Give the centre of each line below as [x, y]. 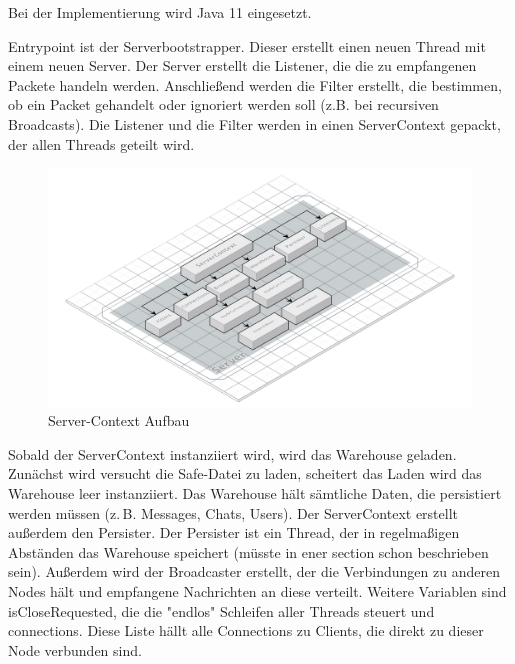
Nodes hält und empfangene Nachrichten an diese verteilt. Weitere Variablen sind [257, 591]
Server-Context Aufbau [119, 420]
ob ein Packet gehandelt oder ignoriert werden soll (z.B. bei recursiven [223, 104]
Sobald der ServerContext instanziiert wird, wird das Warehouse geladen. [232, 453]
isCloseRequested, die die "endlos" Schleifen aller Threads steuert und [221, 610]
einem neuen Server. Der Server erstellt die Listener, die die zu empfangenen [242, 65]
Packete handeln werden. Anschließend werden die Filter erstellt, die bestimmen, [255, 84]
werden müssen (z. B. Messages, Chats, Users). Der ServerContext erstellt [233, 512]
